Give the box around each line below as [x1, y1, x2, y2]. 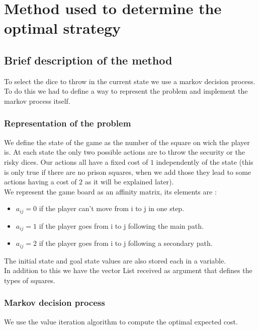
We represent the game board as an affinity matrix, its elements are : [4, 186, 217, 196]
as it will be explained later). [84, 176, 174, 187]
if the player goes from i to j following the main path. [39, 220, 204, 231]
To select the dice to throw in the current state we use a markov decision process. [4, 76, 255, 86]
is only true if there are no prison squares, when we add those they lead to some [4, 166, 251, 177]
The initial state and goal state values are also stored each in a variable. [4, 255, 226, 266]
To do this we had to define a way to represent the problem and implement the [4, 86, 248, 96]
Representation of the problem [4, 117, 131, 129]
